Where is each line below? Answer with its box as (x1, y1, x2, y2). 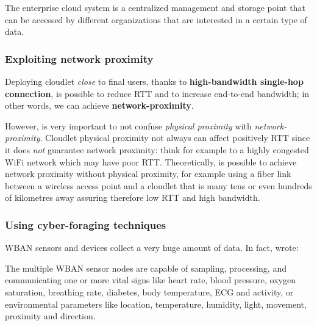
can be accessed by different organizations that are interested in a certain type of (5, 13, 307, 26)
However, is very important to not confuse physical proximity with (5, 119, 252, 132)
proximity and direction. (5, 310, 96, 322)
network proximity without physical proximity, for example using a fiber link (5, 167, 291, 180)
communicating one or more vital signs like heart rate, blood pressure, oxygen (5, 273, 296, 286)
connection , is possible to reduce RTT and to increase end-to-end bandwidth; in (5, 87, 310, 100)
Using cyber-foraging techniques (5, 217, 166, 232)
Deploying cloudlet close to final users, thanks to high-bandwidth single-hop (5, 75, 304, 87)
